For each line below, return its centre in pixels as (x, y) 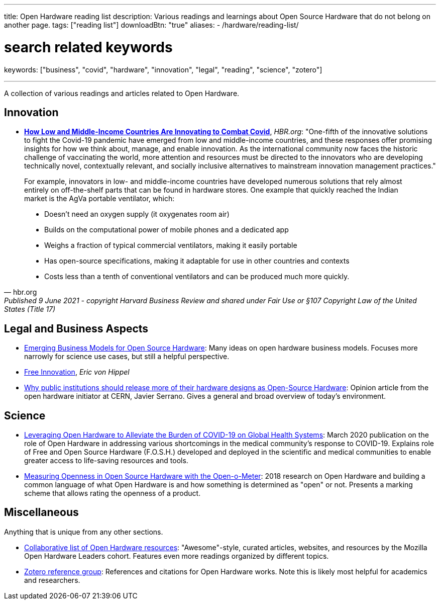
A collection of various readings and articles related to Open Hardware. (122, 93)
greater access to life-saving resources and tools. (106, 461)
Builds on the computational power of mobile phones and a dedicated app (167, 230)
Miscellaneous (41, 512)
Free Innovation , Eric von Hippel (77, 372)
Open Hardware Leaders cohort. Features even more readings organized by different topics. (177, 556)
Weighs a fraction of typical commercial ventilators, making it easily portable (171, 245)
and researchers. (52, 580)
